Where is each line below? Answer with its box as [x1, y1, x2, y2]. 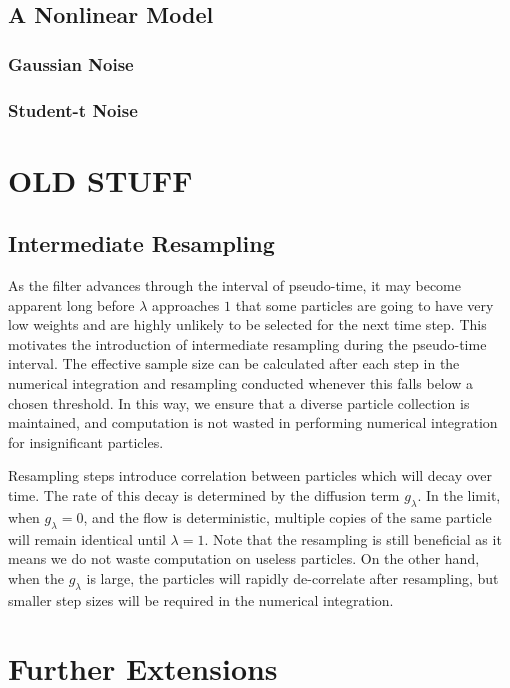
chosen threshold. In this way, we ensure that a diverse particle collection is [8, 392, 470, 413]
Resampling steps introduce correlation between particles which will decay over [8, 465, 493, 486]
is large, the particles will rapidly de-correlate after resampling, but [86, 567, 499, 588]
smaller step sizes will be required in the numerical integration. [8, 589, 394, 610]
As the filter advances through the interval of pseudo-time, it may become [8, 275, 461, 296]
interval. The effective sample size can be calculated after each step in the [8, 353, 460, 374]
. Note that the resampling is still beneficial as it [204, 528, 502, 549]
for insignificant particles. [8, 431, 164, 452]
